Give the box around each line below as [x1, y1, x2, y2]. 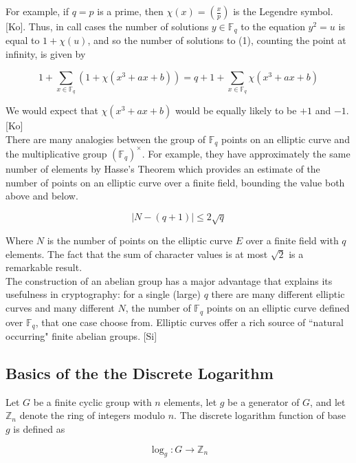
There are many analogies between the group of [5, 131, 206, 146]
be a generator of [227, 394, 300, 409]
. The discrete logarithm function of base [174, 408, 346, 422]
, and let [310, 394, 346, 409]
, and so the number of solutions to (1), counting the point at [87, 33, 346, 47]
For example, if [5, 4, 69, 18]
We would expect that [5, 103, 98, 118]
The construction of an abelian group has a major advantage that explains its [5, 273, 333, 288]
